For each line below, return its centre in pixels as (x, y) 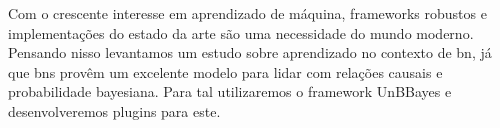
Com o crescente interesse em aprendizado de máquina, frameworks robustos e (247, 13)
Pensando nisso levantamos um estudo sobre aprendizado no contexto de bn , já (250, 52)
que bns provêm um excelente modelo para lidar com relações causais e (225, 71)
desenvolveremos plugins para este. (114, 110)
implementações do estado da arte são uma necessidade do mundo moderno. (241, 32)
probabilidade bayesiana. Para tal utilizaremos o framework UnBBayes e (230, 91)
